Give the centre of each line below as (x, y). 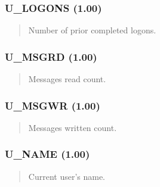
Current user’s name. (67, 176)
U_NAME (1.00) (47, 154)
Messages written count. (73, 127)
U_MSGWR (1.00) (53, 105)
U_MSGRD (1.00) (51, 56)
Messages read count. (67, 79)
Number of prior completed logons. (92, 30)
